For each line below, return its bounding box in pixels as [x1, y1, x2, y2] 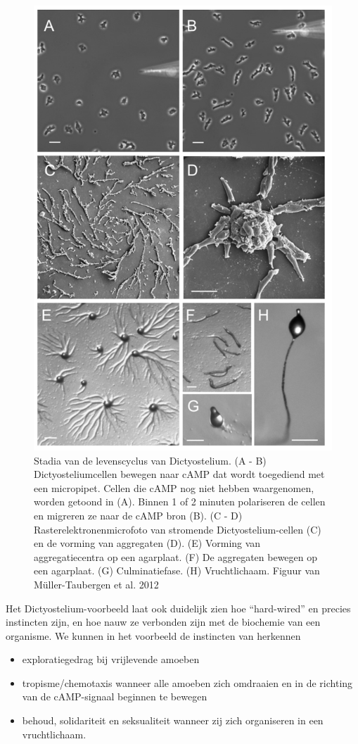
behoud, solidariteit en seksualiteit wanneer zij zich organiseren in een [22, 713, 324, 728]
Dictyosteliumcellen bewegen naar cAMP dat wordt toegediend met [34, 467, 325, 481]
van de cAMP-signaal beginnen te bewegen [22, 689, 207, 704]
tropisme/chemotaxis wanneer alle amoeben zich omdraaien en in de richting [22, 675, 353, 690]
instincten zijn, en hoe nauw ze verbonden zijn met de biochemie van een [6, 614, 321, 629]
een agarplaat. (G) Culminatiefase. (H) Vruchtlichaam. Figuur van [34, 563, 320, 578]
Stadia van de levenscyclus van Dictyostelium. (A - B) [34, 453, 267, 467]
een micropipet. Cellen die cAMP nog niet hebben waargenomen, [34, 480, 314, 495]
